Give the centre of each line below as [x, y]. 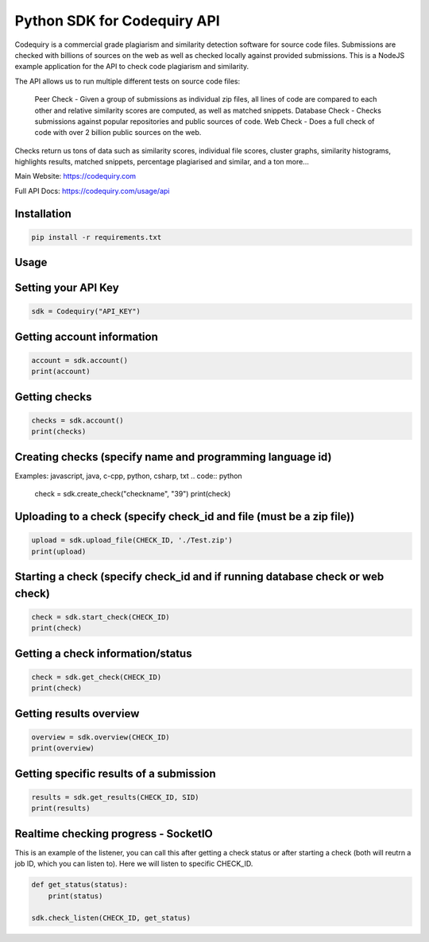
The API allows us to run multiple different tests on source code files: [128, 81]
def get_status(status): [80, 885]
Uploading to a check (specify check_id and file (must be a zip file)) [185, 517]
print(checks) [59, 432]
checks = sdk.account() [78, 421]
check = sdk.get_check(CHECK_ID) [97, 677]
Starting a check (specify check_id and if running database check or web [199, 577]
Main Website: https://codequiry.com [75, 176]
